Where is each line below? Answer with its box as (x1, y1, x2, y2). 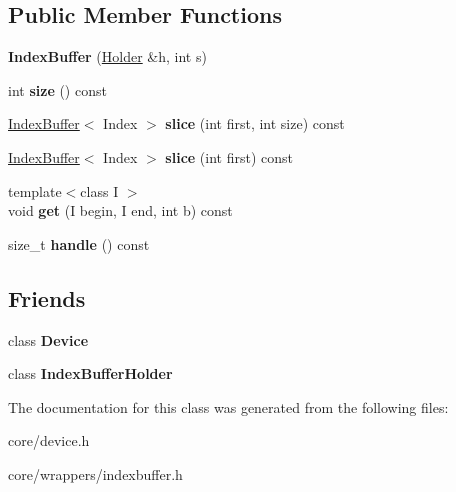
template (8, 180, 62, 201)
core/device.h (8, 430, 90, 451)
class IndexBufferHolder (8, 363, 173, 384)
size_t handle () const (8, 233, 150, 254)
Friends (8, 282, 86, 313)
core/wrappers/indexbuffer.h (8, 463, 183, 484)
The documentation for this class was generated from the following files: (8, 396, 449, 417)
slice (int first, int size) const (165, 113, 345, 134)
